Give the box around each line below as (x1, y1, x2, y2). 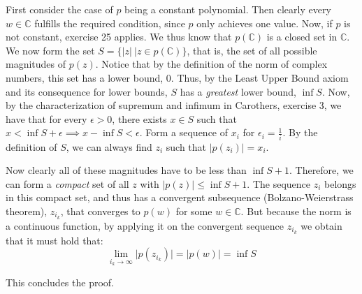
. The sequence (247, 176, 311, 191)
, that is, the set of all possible (187, 43, 317, 57)
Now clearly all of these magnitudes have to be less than (6, 163, 247, 177)
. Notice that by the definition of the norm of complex (95, 57, 328, 71)
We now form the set (6, 43, 95, 57)
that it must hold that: (6, 233, 103, 247)
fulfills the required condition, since (34, 15, 185, 30)
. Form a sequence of (139, 125, 229, 140)
